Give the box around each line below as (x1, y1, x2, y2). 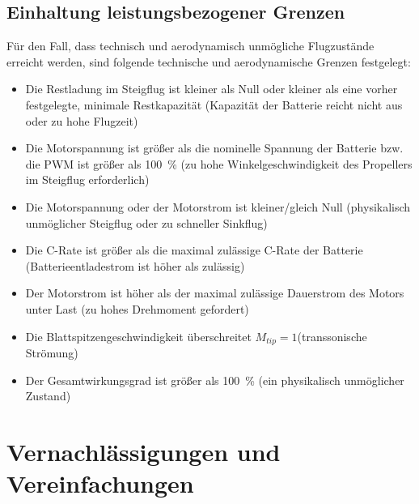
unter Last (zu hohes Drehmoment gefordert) (25, 300, 249, 317)
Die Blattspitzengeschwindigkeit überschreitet (25, 327, 252, 344)
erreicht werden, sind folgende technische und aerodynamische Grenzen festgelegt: (6, 53, 411, 70)
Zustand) (25, 387, 71, 404)
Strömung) (25, 344, 78, 361)
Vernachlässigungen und (6, 434, 281, 468)
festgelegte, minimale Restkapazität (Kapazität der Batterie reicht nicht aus (25, 96, 403, 113)
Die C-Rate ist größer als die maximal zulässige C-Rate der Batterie (25, 241, 363, 258)
